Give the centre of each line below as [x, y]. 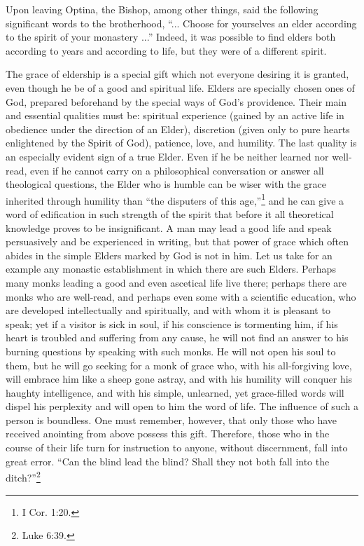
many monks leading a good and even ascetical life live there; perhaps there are [176, 282]
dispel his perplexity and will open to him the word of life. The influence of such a [182, 406]
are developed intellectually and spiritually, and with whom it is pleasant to [168, 310]
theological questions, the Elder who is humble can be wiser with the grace [166, 184]
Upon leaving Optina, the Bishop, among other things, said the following [162, 9]
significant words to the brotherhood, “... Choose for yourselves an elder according [181, 23]
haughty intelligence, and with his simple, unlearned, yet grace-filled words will [175, 392]
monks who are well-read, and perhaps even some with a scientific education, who [181, 296]
